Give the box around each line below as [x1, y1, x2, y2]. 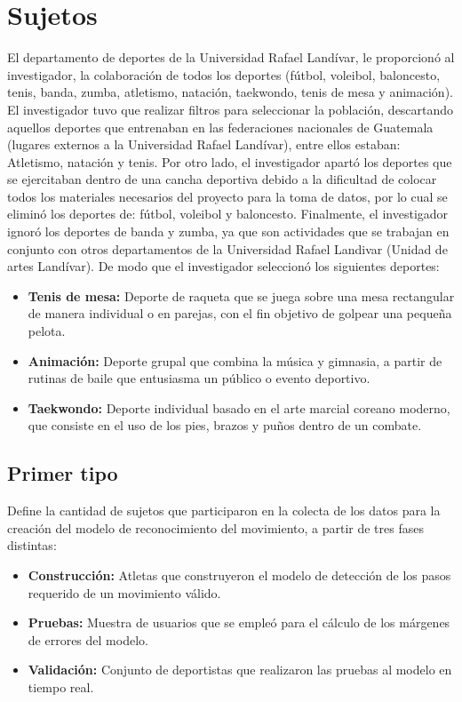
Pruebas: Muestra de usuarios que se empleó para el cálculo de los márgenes [28, 613, 450, 632]
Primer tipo [7, 459, 118, 487]
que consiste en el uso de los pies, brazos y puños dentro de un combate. [28, 416, 422, 435]
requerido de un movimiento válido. [28, 583, 221, 602]
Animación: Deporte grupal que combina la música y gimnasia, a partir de [28, 351, 442, 370]
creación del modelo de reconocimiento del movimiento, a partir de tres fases [7, 518, 424, 537]
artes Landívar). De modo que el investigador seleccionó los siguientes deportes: [7, 257, 440, 275]
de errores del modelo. [28, 630, 148, 649]
